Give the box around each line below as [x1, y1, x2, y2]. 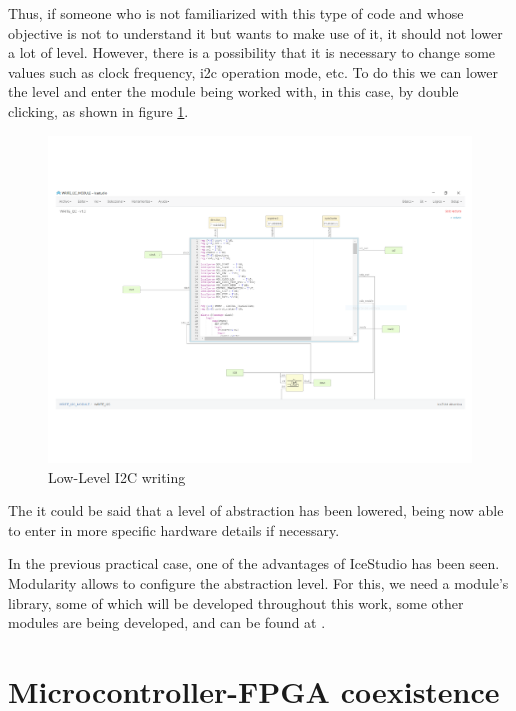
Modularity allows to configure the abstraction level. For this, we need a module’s [8, 573, 509, 594]
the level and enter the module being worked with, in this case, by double [8, 81, 459, 102]
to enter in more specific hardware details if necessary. [8, 519, 340, 540]
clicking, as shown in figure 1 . [8, 100, 189, 121]
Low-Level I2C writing [48, 466, 186, 487]
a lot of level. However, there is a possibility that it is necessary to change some [8, 42, 496, 63]
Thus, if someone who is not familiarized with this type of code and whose [8, 3, 464, 23]
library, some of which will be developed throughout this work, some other [8, 592, 464, 613]
